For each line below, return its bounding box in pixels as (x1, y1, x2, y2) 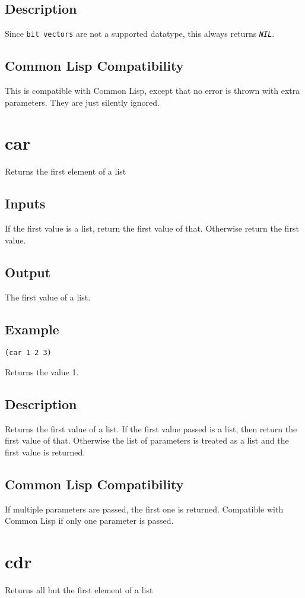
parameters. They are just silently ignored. (5, 96, 160, 108)
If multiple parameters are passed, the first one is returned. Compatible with (5, 502, 284, 515)
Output (5, 262, 51, 281)
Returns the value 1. (5, 366, 79, 378)
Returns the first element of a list (5, 165, 126, 178)
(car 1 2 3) (5, 349, 52, 357)
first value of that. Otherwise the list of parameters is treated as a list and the (5, 434, 289, 447)
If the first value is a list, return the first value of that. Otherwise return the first (5, 222, 299, 235)
